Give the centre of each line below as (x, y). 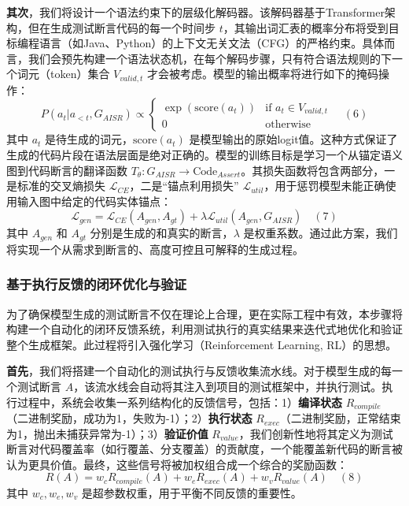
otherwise (288, 125)
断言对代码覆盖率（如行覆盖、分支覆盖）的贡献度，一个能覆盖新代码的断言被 (204, 449)
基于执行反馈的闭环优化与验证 (97, 284)
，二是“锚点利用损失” (184, 186)
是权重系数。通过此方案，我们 (321, 233)
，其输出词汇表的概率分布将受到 (306, 27)
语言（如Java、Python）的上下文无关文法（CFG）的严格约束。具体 (212, 43)
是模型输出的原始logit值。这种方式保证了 (293, 139)
